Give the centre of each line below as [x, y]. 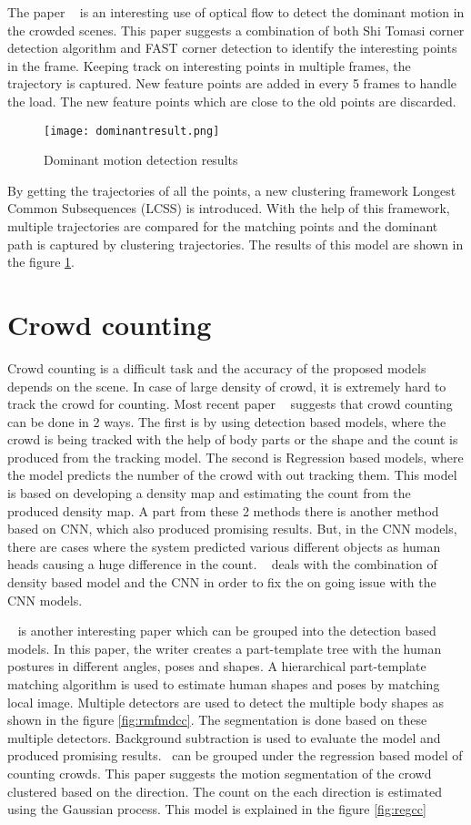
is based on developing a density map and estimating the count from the [209, 493]
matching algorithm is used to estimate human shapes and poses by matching [224, 684]
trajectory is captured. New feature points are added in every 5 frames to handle [232, 83]
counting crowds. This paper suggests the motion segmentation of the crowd [220, 773]
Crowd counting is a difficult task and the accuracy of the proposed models [217, 367]
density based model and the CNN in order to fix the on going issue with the [222, 582]
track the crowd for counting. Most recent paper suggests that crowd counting [230, 404]
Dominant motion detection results [141, 160]
